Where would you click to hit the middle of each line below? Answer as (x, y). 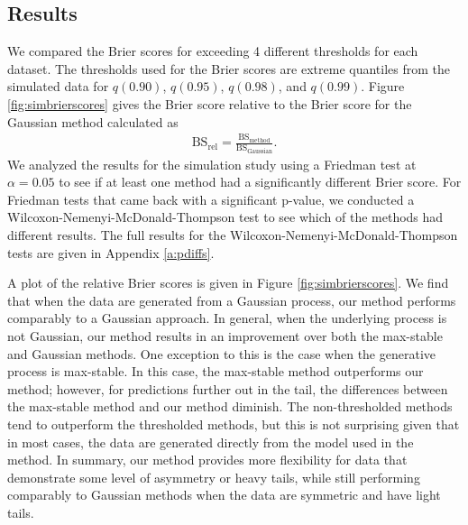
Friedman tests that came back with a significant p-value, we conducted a (211, 199)
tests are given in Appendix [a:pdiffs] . (111, 252)
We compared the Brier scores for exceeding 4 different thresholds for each (213, 51)
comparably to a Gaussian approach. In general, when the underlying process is (227, 318)
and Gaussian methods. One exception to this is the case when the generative (222, 353)
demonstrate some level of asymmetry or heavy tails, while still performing (214, 477)
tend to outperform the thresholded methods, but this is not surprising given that (234, 424)
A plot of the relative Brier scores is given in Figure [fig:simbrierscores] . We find (228, 283)
